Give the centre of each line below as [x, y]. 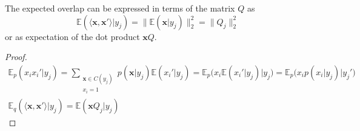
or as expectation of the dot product [72, 36]
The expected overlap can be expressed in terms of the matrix [120, 8]
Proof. [16, 57]
